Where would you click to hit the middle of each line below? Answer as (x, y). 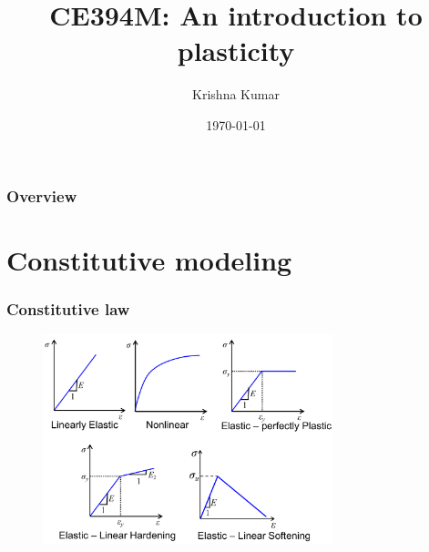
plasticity (236, 51)
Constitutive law (68, 308)
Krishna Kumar (236, 94)
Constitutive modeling (149, 259)
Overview (42, 195)
